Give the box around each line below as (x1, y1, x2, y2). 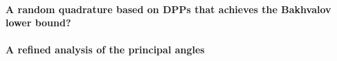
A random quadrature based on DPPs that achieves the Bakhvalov (6, 1, 331, 16)
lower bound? (6, 15, 71, 30)
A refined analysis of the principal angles (6, 42, 205, 57)
